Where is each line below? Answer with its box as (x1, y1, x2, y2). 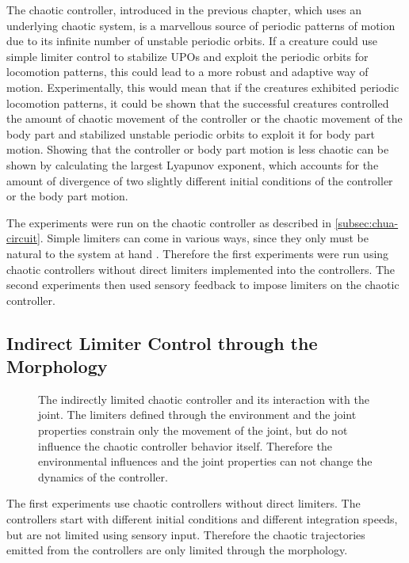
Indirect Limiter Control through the (6, 330, 318, 355)
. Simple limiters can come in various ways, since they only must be (40, 230, 369, 246)
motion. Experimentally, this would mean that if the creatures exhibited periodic (6, 78, 399, 95)
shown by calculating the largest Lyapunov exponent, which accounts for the (6, 156, 379, 173)
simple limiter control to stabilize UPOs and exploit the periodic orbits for (6, 48, 369, 64)
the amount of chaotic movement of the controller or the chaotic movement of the (6, 110, 403, 127)
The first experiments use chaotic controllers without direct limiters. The (6, 495, 361, 512)
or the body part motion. (6, 188, 128, 204)
